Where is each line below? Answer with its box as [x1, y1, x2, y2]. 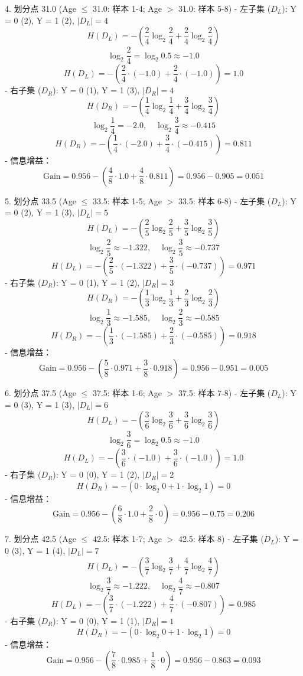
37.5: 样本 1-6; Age [92, 387, 162, 399]
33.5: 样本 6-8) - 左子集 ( [178, 194, 271, 207]
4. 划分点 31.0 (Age [5, 2, 76, 14]
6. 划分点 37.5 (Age [5, 387, 76, 399]
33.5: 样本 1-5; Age [92, 194, 162, 207]
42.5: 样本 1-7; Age [92, 533, 162, 545]
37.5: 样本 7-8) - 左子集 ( [178, 387, 271, 399]
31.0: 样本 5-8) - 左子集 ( [178, 2, 271, 14]
